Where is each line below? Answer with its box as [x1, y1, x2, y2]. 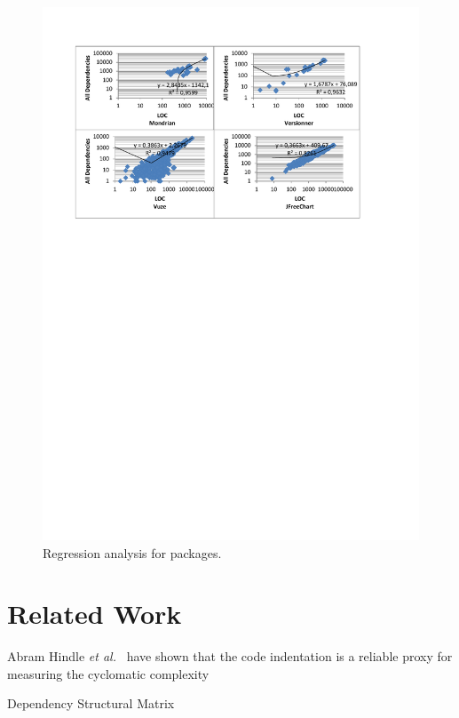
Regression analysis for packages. [43, 543, 222, 562]
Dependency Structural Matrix [7, 694, 175, 713]
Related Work [7, 595, 182, 632]
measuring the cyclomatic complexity [7, 664, 210, 682]
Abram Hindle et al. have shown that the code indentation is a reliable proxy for [7, 647, 453, 666]
